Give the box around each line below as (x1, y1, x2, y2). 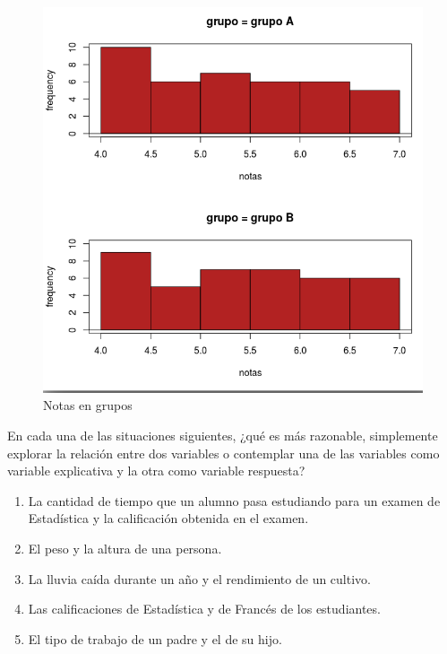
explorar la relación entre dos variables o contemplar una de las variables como (7, 443, 440, 462)
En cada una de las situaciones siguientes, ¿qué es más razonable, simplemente (7, 426, 438, 445)
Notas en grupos (43, 396, 133, 414)
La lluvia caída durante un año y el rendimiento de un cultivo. (28, 569, 371, 588)
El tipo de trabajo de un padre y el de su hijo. (28, 629, 282, 648)
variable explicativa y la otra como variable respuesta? (7, 461, 305, 480)
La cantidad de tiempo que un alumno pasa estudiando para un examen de (28, 491, 441, 510)
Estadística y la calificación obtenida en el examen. (28, 509, 309, 528)
